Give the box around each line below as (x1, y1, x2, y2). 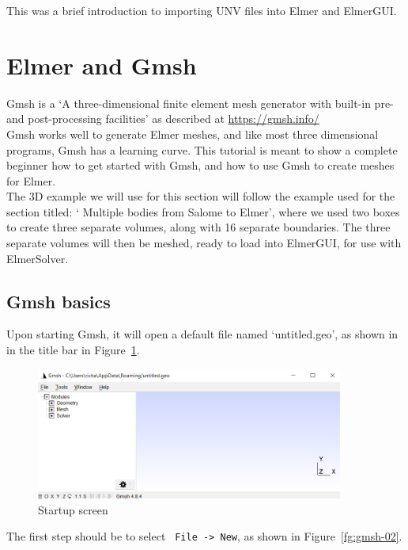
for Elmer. (6, 172, 56, 189)
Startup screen (38, 501, 108, 518)
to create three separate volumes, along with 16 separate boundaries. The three (6, 219, 391, 235)
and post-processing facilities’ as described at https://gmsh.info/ (6, 110, 319, 127)
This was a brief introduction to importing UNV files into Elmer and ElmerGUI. (6, 2, 397, 18)
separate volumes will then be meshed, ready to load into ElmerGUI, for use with (6, 235, 402, 251)
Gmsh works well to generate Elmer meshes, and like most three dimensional (6, 125, 379, 142)
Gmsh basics (6, 288, 111, 313)
